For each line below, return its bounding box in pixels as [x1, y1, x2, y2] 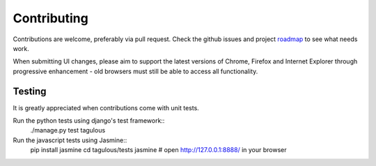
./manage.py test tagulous [30, 126, 106, 135]
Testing [13, 85, 47, 97]
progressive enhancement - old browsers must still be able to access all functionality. [13, 67, 258, 75]
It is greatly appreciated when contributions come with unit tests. [13, 103, 200, 112]
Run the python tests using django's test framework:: [13, 116, 165, 125]
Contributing [13, 10, 88, 26]
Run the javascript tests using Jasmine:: [13, 136, 127, 144]
